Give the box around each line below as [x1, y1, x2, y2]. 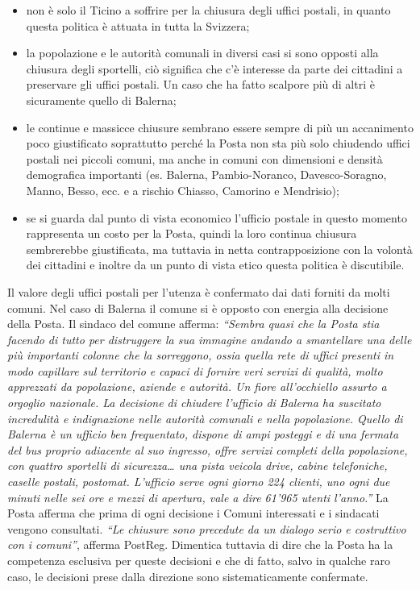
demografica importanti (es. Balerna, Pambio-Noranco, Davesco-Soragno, [26, 166, 387, 183]
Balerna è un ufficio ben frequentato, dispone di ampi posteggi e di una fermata [7, 426, 399, 442]
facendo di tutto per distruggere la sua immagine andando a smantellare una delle [7, 330, 412, 347]
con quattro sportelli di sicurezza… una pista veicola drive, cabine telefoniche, [7, 457, 388, 474]
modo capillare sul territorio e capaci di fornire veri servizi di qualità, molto [7, 362, 383, 379]
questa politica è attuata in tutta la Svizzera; [26, 17, 250, 34]
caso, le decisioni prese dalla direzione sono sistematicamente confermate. [7, 567, 368, 584]
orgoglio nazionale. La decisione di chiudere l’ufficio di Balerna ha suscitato [7, 394, 381, 411]
